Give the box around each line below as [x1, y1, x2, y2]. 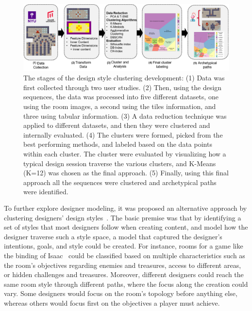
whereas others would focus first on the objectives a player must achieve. [4, 297, 220, 308]
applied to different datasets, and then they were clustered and [23, 120, 210, 130]
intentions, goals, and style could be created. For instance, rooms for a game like [4, 241, 243, 251]
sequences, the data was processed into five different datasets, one [23, 92, 218, 102]
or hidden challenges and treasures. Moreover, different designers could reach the [4, 269, 244, 280]
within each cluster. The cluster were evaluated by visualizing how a [23, 149, 226, 159]
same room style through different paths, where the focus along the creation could [4, 279, 248, 289]
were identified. [23, 187, 68, 197]
